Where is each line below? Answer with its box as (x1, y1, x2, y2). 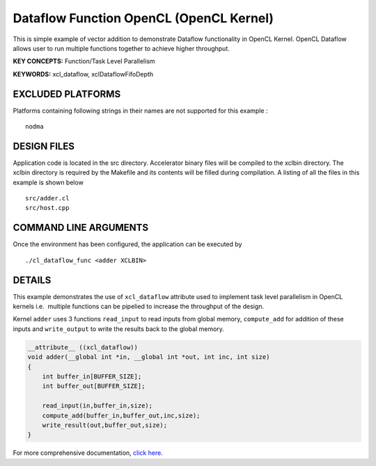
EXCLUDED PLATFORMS (13, 88, 121, 100)
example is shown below (13, 178, 84, 186)
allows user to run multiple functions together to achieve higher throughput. (13, 44, 230, 52)
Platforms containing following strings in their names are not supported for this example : (13, 106, 268, 115)
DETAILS (13, 274, 52, 286)
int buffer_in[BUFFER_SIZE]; (42, 373, 142, 380)
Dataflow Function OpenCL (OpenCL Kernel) (13, 10, 274, 26)
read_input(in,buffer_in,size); (42, 402, 153, 410)
